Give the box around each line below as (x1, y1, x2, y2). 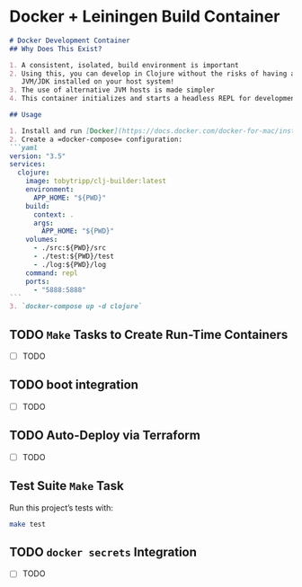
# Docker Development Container (9, 36, 130, 45)
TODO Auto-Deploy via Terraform (9, 428, 200, 443)
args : (32, 218, 54, 227)
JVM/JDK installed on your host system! (21, 77, 175, 86)
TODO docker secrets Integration (9, 544, 198, 559)
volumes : (25, 236, 58, 245)
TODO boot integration (9, 378, 139, 393)
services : (9, 160, 47, 169)
